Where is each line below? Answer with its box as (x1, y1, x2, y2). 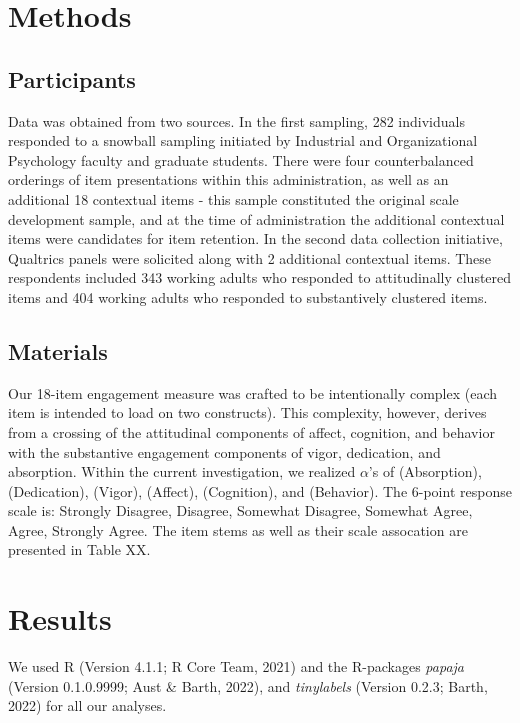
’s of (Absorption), (368, 461, 482, 482)
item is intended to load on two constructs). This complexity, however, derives (8, 402, 487, 423)
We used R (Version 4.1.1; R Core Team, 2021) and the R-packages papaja (8, 656, 464, 677)
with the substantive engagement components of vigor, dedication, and (8, 441, 441, 462)
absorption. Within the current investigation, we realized (8, 461, 356, 482)
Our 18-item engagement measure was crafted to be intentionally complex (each (8, 382, 498, 403)
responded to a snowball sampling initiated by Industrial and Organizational (8, 130, 478, 151)
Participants (8, 63, 136, 94)
